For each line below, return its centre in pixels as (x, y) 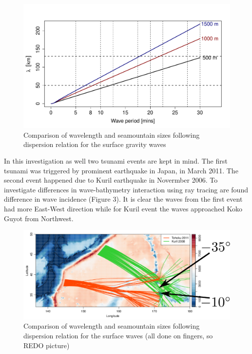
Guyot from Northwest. (39, 218)
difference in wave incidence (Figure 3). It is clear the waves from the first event (123, 199)
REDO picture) (47, 345)
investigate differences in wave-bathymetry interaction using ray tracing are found (126, 189)
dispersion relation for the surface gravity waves (95, 144)
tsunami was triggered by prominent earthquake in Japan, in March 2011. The (121, 170)
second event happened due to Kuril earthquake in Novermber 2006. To (111, 180)
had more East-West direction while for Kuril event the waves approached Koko (123, 208)
